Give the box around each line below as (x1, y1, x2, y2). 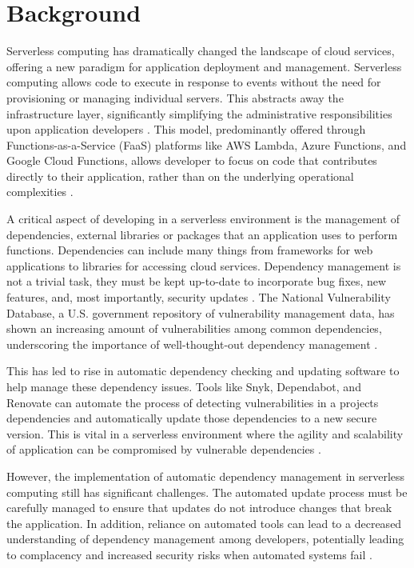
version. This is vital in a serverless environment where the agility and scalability (6, 425, 404, 442)
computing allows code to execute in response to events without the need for (6, 74, 381, 90)
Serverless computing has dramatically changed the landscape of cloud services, (6, 42, 395, 59)
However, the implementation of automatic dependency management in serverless (6, 467, 405, 484)
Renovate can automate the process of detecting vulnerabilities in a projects (6, 394, 379, 410)
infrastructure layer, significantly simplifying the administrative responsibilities (6, 105, 392, 122)
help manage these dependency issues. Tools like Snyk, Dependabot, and (6, 378, 361, 394)
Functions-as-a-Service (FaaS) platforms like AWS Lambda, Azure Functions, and (6, 136, 407, 153)
